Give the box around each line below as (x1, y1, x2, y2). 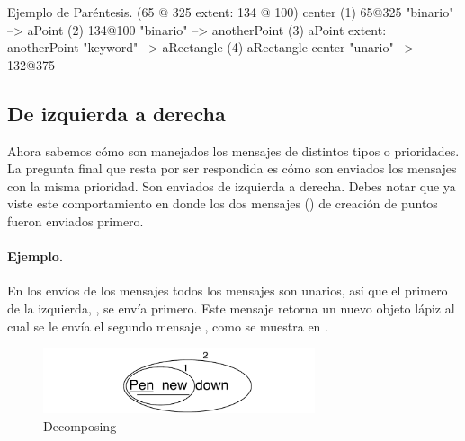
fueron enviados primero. (7, 211, 144, 230)
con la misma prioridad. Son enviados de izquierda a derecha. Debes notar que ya (7, 176, 456, 195)
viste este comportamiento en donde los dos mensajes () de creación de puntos (7, 194, 438, 213)
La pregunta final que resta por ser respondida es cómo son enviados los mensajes (7, 159, 457, 178)
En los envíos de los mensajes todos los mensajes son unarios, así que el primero (7, 281, 448, 300)
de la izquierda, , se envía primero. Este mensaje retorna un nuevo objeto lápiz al (7, 298, 455, 317)
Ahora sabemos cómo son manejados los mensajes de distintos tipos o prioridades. (7, 141, 460, 160)
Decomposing (43, 416, 117, 435)
